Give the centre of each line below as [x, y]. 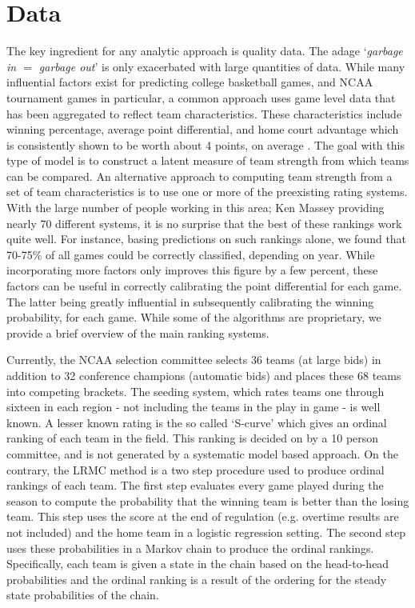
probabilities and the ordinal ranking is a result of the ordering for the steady [197, 579]
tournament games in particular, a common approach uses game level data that [201, 97]
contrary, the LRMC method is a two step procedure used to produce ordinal [196, 469]
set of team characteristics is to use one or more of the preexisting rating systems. [207, 192]
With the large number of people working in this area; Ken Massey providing [196, 208]
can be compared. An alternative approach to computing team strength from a [200, 176]
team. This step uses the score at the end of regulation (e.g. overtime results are [203, 516]
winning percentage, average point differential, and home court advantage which [203, 129]
